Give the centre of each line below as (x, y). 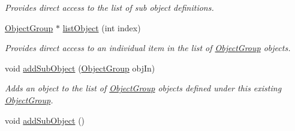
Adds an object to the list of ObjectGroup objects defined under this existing (143, 88)
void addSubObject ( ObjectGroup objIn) (80, 68)
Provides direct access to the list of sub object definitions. (109, 7)
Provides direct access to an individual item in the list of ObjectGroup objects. (148, 48)
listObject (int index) (102, 27)
